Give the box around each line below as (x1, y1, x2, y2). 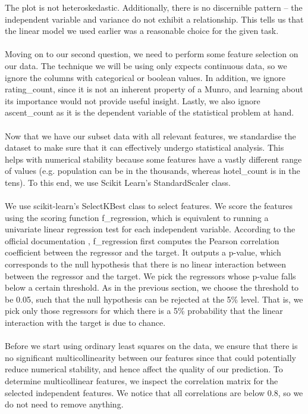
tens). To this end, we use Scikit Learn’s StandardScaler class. (5, 176, 231, 188)
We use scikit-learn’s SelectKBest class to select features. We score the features (5, 200, 293, 212)
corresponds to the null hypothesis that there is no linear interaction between (5, 258, 287, 270)
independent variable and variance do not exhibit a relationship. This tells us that (5, 13, 304, 25)
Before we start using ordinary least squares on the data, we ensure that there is (5, 340, 298, 352)
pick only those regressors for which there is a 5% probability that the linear (5, 304, 283, 317)
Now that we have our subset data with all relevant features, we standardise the (5, 129, 296, 142)
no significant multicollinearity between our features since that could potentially (5, 351, 296, 363)
